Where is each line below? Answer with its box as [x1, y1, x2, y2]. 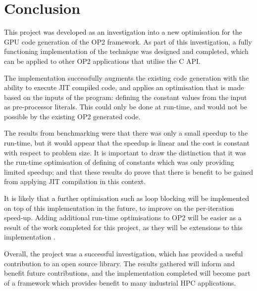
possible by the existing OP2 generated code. [4, 111, 141, 121]
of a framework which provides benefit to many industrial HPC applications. [4, 277, 236, 288]
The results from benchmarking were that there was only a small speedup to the [4, 128, 248, 138]
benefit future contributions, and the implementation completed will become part [4, 268, 251, 278]
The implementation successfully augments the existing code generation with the [4, 72, 249, 83]
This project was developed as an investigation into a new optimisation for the [4, 27, 242, 37]
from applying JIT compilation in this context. [4, 176, 146, 187]
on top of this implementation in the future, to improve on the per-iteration [4, 202, 234, 213]
